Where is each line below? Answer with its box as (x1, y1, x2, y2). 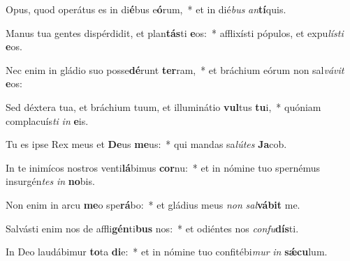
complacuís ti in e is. (6, 113, 89, 128)
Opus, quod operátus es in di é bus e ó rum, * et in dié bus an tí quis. (6, 2, 286, 16)
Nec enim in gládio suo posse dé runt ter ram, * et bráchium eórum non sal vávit (6, 62, 344, 77)
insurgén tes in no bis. (6, 174, 95, 188)
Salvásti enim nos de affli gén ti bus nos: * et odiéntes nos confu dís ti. (6, 221, 299, 235)
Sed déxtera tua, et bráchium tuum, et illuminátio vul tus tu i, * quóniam (6, 99, 321, 114)
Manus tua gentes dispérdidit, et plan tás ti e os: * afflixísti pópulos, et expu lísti (6, 25, 344, 40)
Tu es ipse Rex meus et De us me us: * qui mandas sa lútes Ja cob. (6, 137, 287, 151)
